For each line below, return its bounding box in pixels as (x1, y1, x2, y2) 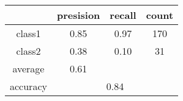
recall (110, 8, 136, 22)
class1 (16, 26, 41, 40)
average (12, 61, 45, 75)
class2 (16, 44, 41, 58)
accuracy (10, 79, 47, 93)
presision (56, 8, 100, 22)
